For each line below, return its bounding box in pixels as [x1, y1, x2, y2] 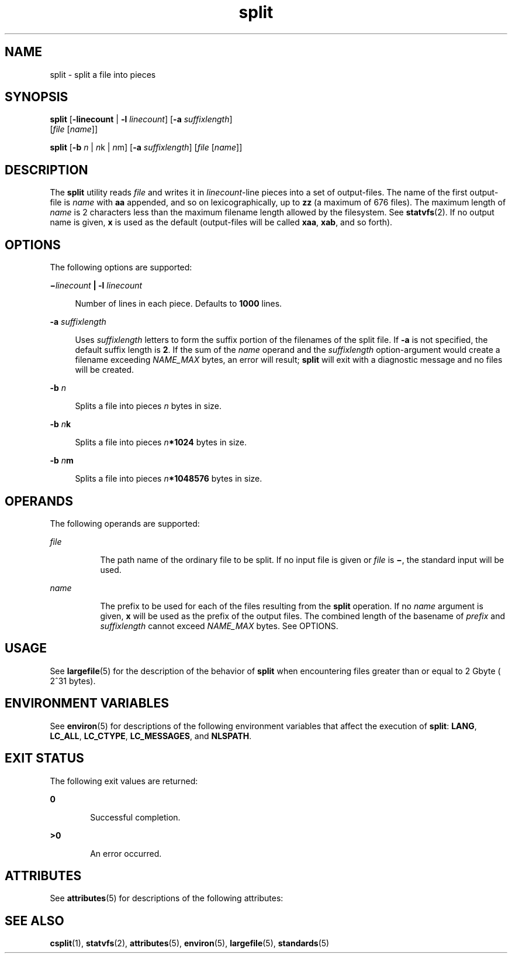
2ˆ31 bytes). [50, 675, 96, 686]
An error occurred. [90, 848, 162, 859]
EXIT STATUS [5, 751, 84, 766]
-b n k [50, 419, 71, 430]
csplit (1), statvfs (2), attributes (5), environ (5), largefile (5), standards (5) [50, 938, 330, 949]
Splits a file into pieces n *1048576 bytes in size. [75, 473, 262, 484]
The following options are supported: [50, 262, 192, 273]
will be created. [75, 365, 134, 375]
